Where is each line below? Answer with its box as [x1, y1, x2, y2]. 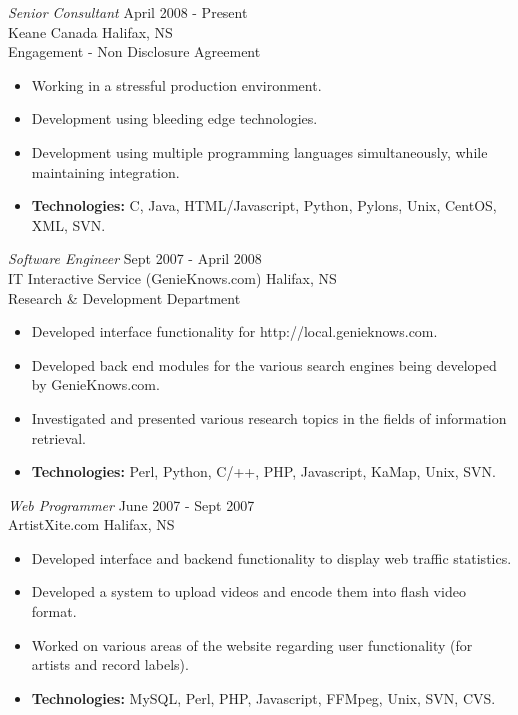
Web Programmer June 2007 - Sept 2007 [8, 494, 255, 515]
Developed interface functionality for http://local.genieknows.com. [31, 321, 438, 342]
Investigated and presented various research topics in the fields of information [31, 407, 507, 428]
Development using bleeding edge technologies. [31, 108, 318, 129]
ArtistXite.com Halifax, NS [8, 514, 175, 535]
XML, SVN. [31, 214, 106, 235]
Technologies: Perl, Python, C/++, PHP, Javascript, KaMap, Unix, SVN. [31, 461, 496, 482]
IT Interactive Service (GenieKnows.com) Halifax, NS [8, 267, 337, 288]
